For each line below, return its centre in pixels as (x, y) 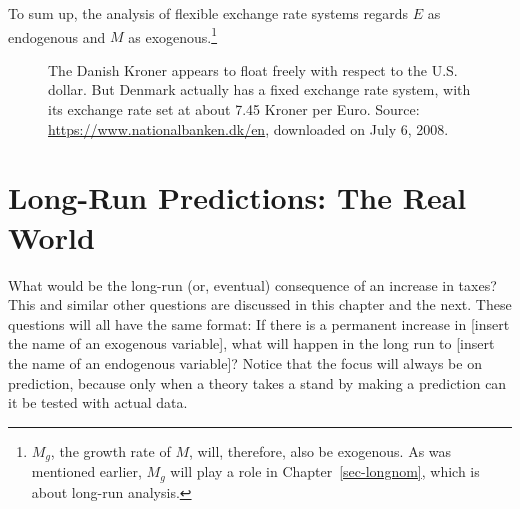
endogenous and (57, 36)
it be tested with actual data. (98, 402)
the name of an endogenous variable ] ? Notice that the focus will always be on (245, 362)
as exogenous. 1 (173, 35)
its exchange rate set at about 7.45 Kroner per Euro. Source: (234, 109)
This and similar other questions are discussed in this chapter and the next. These (260, 304)
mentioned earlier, (86, 471)
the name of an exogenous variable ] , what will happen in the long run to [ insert (251, 343)
